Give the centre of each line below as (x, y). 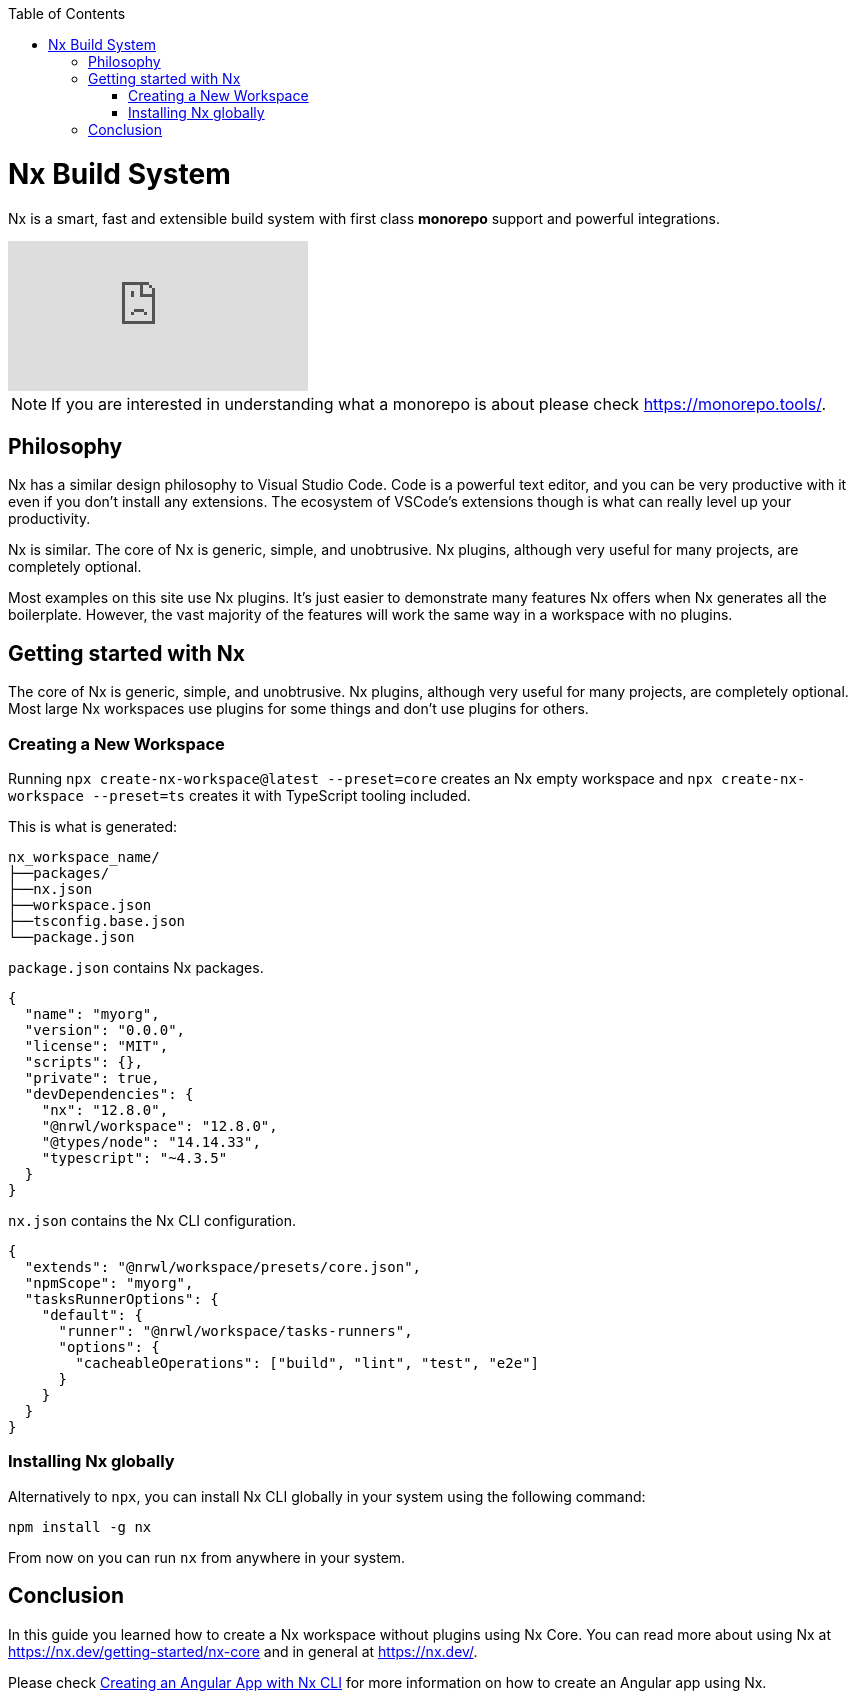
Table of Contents (67, 13)
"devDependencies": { (109, 1093)
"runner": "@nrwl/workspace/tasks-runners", (235, 1330)
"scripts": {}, (83, 1061)
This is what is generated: (93, 826)
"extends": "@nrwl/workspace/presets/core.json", (223, 1266)
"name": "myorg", (92, 1013)
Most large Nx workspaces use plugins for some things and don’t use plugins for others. (298, 709)
